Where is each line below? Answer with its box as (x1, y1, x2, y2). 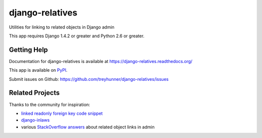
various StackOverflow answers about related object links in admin (21, 124, 155, 130)
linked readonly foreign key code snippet (21, 110, 103, 116)
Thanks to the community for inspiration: (9, 102, 90, 107)
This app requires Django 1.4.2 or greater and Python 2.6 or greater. (9, 33, 145, 39)
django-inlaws (21, 117, 50, 123)
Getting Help (9, 46, 48, 54)
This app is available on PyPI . (9, 67, 67, 73)
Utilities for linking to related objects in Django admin (9, 24, 115, 30)
